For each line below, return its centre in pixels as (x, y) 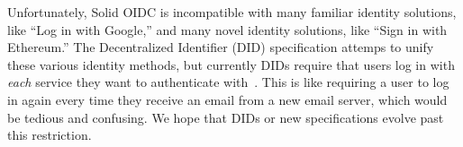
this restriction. (50, 135)
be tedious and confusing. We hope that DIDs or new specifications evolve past (226, 117)
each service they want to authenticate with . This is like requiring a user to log (228, 82)
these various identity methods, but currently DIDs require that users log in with (231, 64)
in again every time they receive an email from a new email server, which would (227, 99)
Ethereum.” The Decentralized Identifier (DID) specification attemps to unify (221, 47)
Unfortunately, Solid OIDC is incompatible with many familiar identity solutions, (232, 12)
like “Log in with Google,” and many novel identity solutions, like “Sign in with (227, 29)
